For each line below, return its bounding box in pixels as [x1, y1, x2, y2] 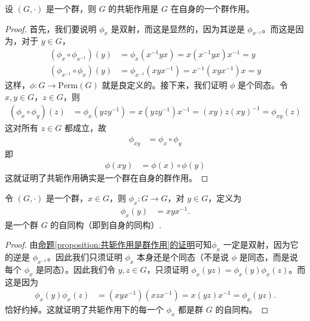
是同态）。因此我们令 [36, 263, 116, 275]
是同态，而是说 [239, 251, 298, 263]
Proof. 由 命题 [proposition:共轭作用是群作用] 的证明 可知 [5, 238, 212, 251]
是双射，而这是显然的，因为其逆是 [111, 22, 245, 35]
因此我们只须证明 [55, 251, 122, 263]
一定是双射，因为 [223, 238, 290, 251]
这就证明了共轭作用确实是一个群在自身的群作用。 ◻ [5, 172, 208, 184]
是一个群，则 [45, 2, 96, 14]
